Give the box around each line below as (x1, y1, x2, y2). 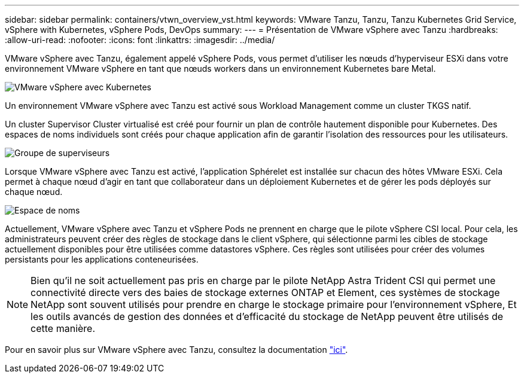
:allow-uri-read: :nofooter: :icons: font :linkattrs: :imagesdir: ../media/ (5, 35, 275, 45)
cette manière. (31, 322, 96, 334)
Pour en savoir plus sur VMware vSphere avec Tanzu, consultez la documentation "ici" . (5, 345, 348, 355)
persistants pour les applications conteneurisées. (5, 254, 199, 264)
